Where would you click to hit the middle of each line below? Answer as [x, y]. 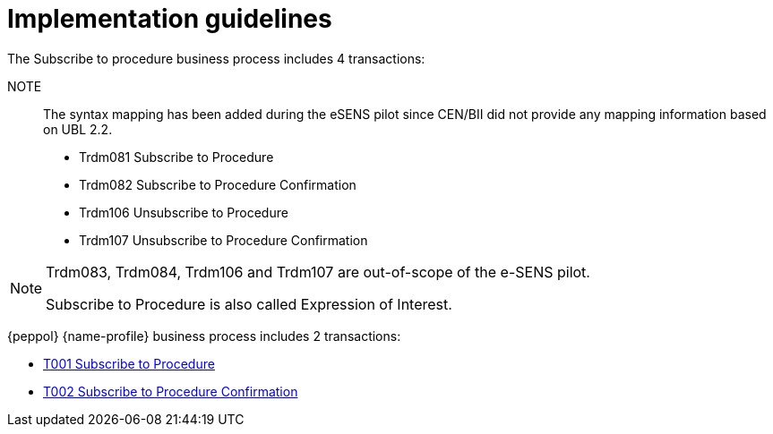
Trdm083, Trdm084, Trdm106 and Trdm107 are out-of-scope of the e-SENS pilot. [318, 272]
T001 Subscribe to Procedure [129, 363]
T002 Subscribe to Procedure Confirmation [171, 391]
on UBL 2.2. [78, 129]
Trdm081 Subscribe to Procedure [176, 157]
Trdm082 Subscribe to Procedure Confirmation [218, 184]
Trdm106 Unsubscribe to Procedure [184, 212]
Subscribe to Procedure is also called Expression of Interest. [249, 304]
